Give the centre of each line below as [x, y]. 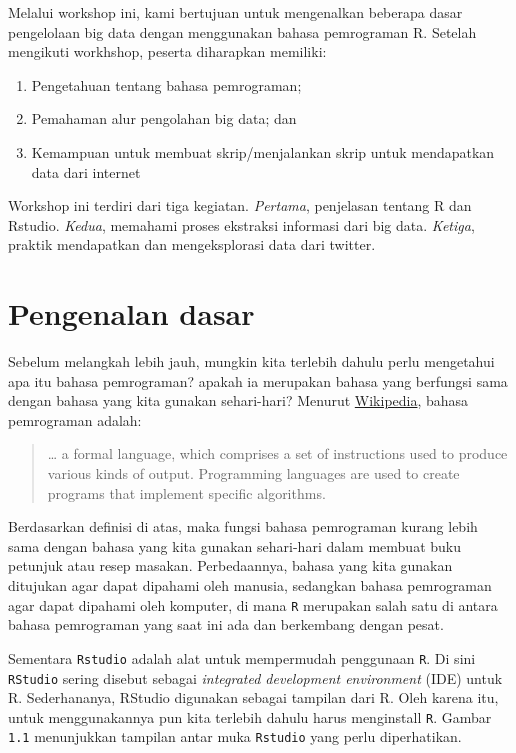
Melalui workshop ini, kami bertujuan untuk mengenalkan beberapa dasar [235, 12]
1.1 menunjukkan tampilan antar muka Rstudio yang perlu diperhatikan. [235, 736]
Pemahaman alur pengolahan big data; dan [164, 118]
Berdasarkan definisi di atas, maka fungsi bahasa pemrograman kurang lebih [243, 526]
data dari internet [86, 171]
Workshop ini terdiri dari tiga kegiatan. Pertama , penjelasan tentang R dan [240, 205]
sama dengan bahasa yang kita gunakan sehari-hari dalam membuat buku [235, 545]
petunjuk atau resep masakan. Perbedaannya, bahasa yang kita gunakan [230, 565]
